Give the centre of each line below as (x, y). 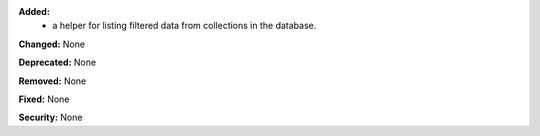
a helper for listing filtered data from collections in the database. (184, 26)
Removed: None (52, 81)
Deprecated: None (57, 62)
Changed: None (51, 44)
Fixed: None (44, 99)
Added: (34, 11)
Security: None (50, 117)
